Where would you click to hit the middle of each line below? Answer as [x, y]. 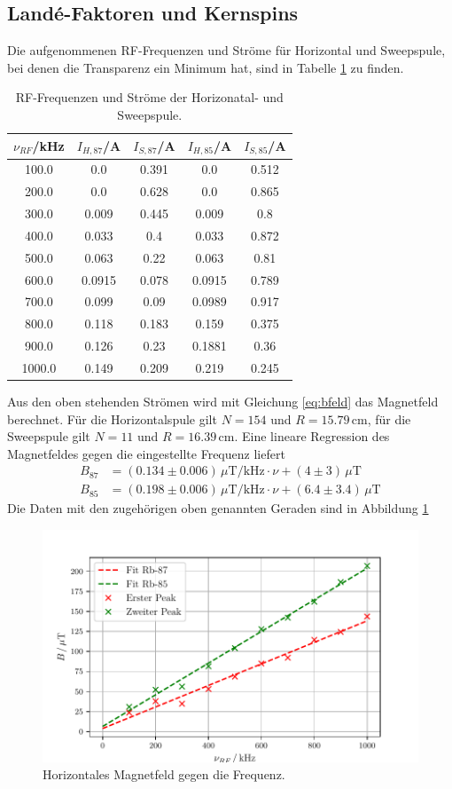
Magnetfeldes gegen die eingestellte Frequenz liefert [146, 453]
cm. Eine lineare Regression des [304, 436]
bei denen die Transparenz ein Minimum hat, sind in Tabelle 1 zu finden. [206, 67]
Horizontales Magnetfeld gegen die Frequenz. [164, 774]
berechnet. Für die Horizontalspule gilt [112, 418]
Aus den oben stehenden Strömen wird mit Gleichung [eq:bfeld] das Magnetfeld [223, 401]
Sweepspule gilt [49, 436]
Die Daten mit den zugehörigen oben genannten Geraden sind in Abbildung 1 [218, 508]
